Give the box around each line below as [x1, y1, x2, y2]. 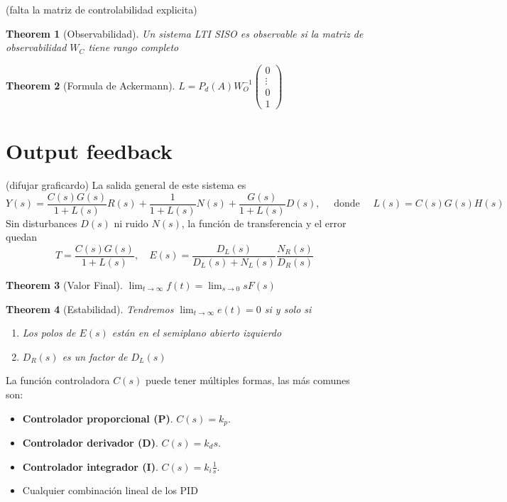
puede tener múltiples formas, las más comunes [145, 373, 350, 388]
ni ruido [114, 215, 148, 230]
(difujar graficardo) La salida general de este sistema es [6, 178, 246, 192]
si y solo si [264, 301, 312, 316]
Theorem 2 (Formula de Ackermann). [6, 77, 175, 92]
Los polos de [22, 325, 76, 340]
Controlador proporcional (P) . [22, 410, 173, 425]
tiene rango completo [88, 40, 179, 55]
